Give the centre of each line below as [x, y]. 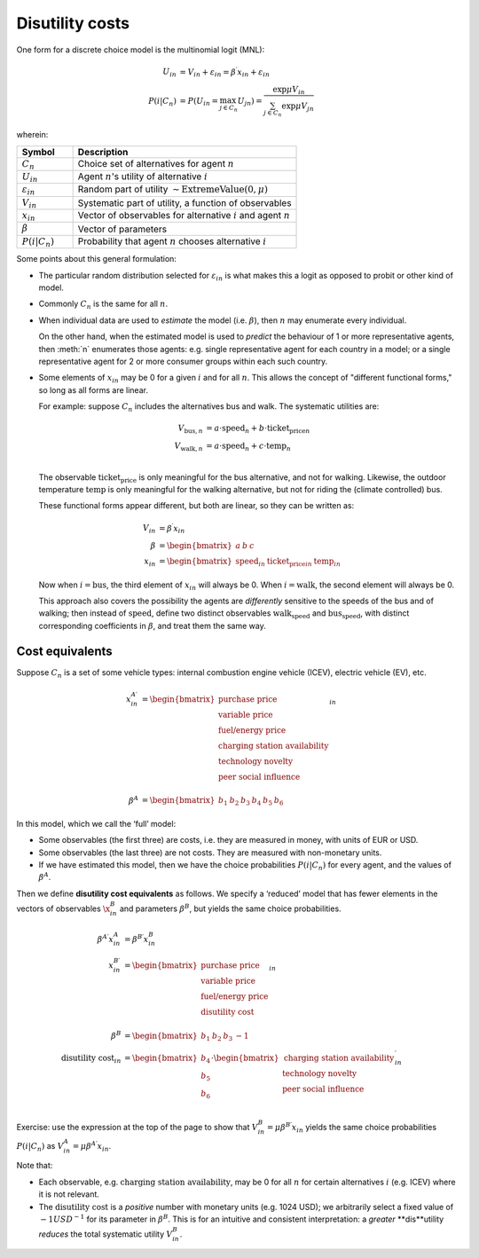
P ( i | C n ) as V [40, 1147]
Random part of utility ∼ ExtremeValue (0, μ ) [173, 189]
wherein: [32, 135]
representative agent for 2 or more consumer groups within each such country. [183, 361]
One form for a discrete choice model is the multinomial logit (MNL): [141, 50]
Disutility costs [73, 23]
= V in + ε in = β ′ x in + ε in [225, 72]
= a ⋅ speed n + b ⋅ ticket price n [258, 429]
